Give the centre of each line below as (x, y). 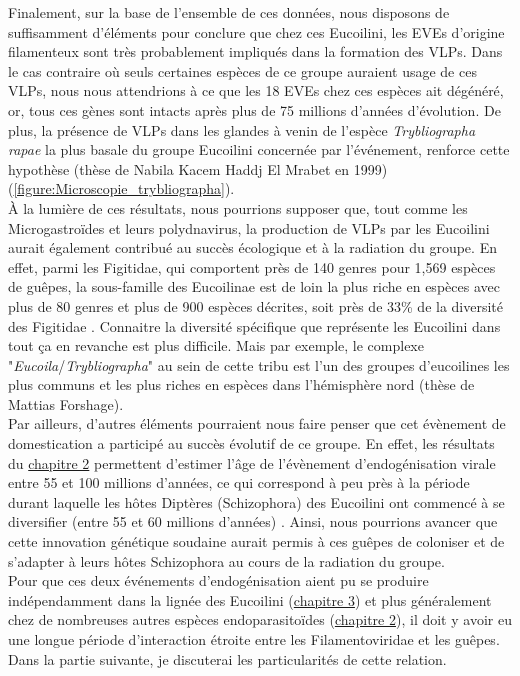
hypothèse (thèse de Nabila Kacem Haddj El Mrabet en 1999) (198, 168)
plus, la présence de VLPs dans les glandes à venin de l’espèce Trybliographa (242, 129)
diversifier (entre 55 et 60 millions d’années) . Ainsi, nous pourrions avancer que (253, 521)
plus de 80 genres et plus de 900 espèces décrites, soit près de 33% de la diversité (256, 305)
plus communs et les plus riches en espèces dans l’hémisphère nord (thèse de (241, 384)
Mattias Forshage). (66, 403)
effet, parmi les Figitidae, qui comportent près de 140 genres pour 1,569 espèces (252, 266)
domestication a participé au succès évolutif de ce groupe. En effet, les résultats (251, 443)
